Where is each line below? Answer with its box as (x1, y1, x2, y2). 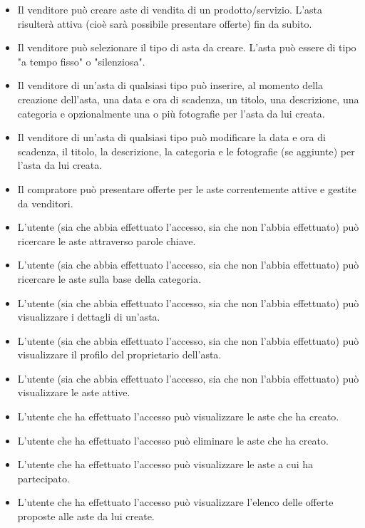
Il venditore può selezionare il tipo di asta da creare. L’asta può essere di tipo (17, 40, 356, 55)
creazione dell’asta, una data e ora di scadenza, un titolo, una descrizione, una (17, 91, 359, 106)
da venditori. (17, 195, 73, 210)
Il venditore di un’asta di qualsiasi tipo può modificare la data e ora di (17, 130, 326, 145)
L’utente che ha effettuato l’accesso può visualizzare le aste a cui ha (17, 457, 314, 472)
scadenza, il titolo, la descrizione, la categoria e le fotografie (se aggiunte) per (17, 143, 355, 158)
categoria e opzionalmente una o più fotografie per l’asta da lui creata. (17, 105, 325, 120)
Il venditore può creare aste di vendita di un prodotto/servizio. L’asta (17, 2, 323, 16)
